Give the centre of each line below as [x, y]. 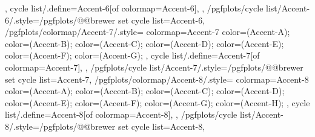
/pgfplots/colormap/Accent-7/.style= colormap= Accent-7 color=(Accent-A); [148, 32]
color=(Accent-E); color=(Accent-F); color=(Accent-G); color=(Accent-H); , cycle [157, 102]
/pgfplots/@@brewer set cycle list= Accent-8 [121, 126]
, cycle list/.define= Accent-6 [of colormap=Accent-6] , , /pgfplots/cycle [134, 8]
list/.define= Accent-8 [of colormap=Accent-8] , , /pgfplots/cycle [121, 114]
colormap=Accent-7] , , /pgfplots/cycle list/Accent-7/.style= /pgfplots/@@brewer [154, 67]
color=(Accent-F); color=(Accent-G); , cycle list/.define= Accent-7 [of [132, 55]
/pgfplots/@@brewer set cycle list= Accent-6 [121, 20]
